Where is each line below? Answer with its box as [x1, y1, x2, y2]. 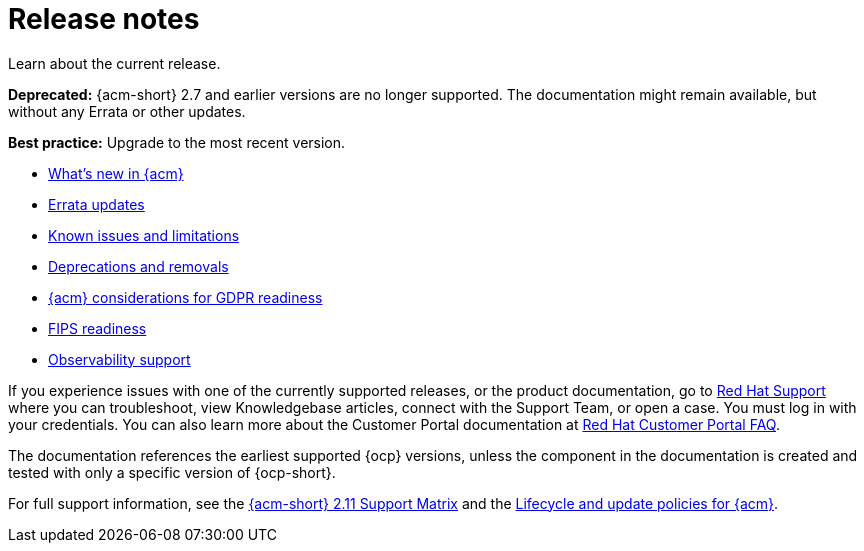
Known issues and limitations [48, 226, 240, 244]
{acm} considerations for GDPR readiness [48, 288, 323, 306]
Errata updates [48, 195, 145, 213]
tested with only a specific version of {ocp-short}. [8, 463, 336, 481]
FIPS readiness [48, 319, 147, 337]
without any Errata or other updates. [8, 102, 246, 120]
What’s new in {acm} [48, 164, 184, 182]
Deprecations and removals [48, 257, 229, 275]
